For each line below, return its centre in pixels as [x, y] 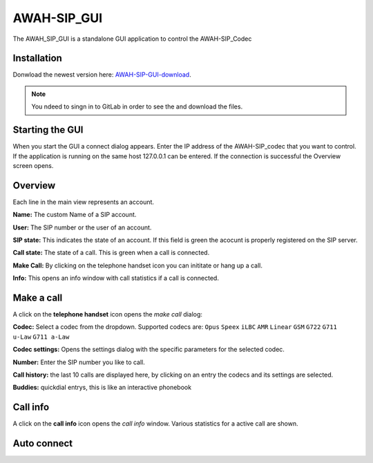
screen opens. [33, 165]
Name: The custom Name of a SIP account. [75, 215]
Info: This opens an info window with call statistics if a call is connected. [116, 278]
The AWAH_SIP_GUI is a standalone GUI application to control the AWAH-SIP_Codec [132, 39]
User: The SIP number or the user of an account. [82, 227]
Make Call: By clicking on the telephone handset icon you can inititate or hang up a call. [137, 265]
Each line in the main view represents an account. [84, 202]
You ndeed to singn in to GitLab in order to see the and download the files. [137, 106]
